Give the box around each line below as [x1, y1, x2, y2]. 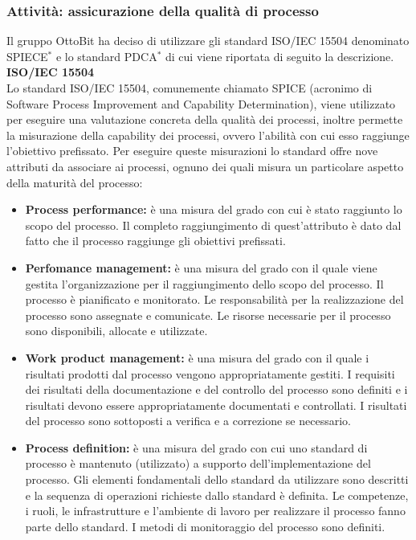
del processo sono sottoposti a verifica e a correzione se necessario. [25, 412, 351, 429]
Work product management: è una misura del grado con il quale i [25, 349, 369, 366]
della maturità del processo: [6, 174, 143, 190]
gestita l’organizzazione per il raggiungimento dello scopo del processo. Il [25, 275, 384, 292]
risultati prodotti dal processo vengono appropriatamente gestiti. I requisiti [25, 365, 395, 382]
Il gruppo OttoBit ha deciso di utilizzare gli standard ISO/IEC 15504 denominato [6, 32, 410, 49]
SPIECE [6, 47, 48, 64]
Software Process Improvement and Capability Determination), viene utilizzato [6, 95, 396, 112]
